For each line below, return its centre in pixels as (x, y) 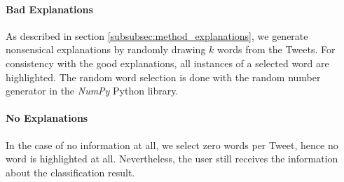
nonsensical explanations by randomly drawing (106, 49)
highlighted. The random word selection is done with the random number (163, 77)
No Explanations (47, 118)
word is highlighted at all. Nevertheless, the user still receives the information (172, 159)
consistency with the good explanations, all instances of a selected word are (167, 63)
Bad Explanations (49, 9)
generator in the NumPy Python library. (92, 91)
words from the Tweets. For (276, 49)
